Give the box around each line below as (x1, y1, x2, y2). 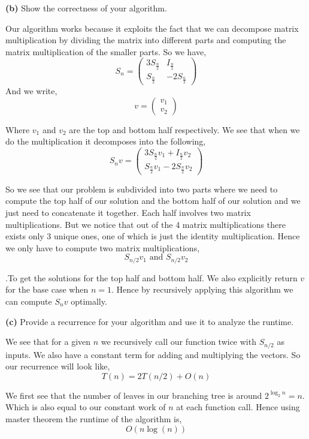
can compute (5, 294, 52, 307)
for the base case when (5, 283, 89, 296)
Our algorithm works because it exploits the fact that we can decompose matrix (5, 22, 299, 34)
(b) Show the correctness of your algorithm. (5, 2, 167, 14)
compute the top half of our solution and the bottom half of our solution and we (5, 194, 301, 207)
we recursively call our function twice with (101, 335, 256, 348)
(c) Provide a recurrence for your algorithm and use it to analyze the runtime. (5, 315, 294, 327)
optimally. (71, 294, 107, 307)
